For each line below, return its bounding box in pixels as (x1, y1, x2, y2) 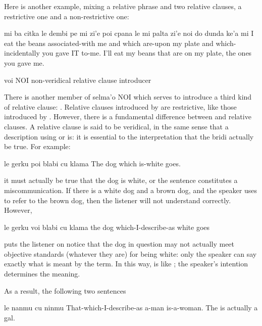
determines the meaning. (4, 268, 80, 279)
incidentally (4, 48, 40, 58)
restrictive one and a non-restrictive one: (4, 11, 129, 21)
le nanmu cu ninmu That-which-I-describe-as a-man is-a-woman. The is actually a (4, 302, 258, 313)
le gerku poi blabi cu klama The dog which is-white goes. (4, 158, 181, 168)
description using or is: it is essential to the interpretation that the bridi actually (4, 131, 254, 142)
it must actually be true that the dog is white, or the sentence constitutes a (4, 175, 238, 185)
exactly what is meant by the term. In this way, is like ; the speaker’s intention (4, 258, 248, 269)
